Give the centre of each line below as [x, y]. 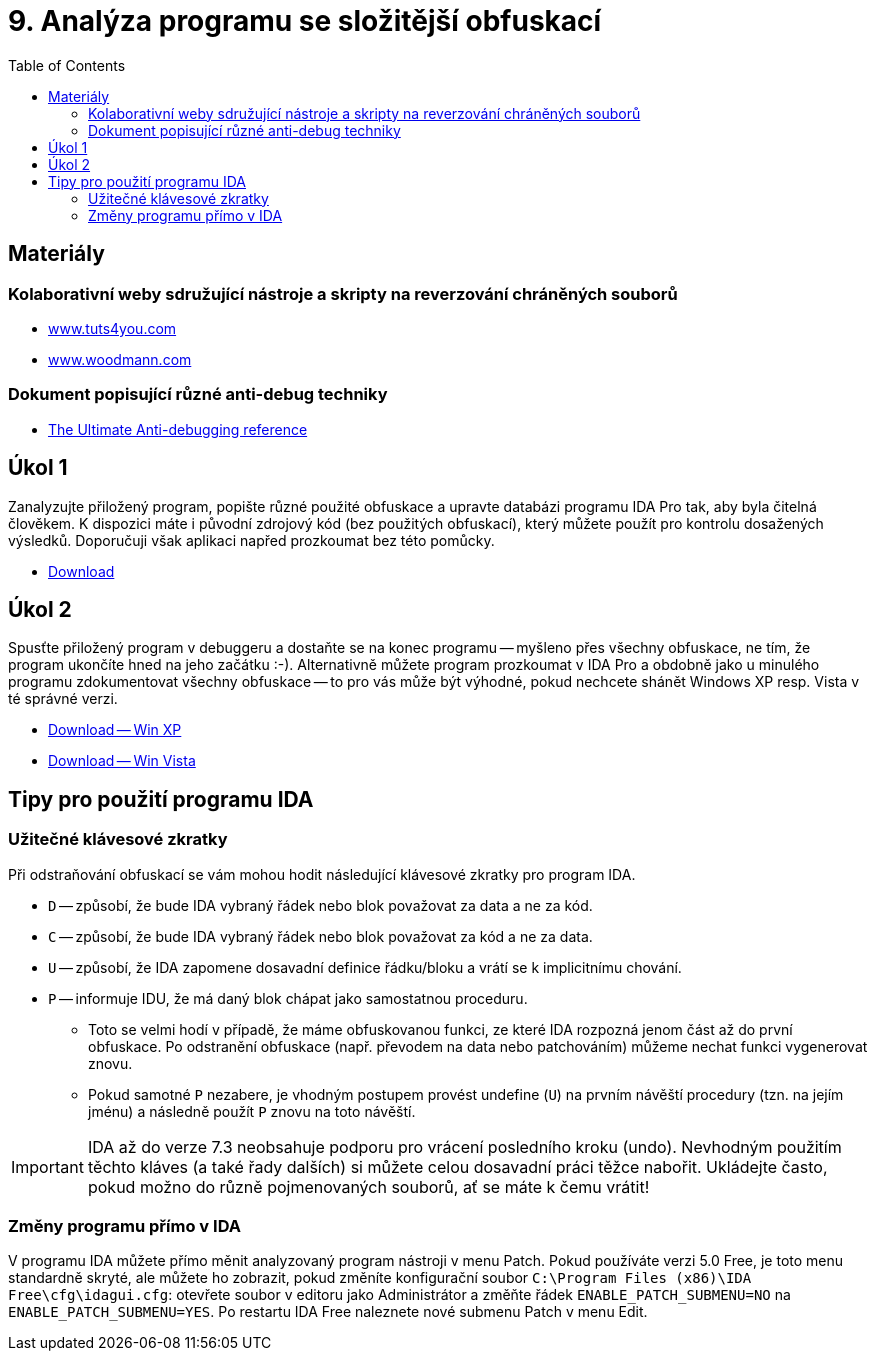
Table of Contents [67, 65]
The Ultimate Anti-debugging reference [178, 429]
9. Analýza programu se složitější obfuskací [305, 21]
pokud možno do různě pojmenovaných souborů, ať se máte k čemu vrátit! [368, 1186]
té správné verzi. [63, 699]
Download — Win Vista [122, 761]
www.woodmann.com [120, 359]
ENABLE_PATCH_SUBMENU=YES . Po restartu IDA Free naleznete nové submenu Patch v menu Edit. [328, 1312]
